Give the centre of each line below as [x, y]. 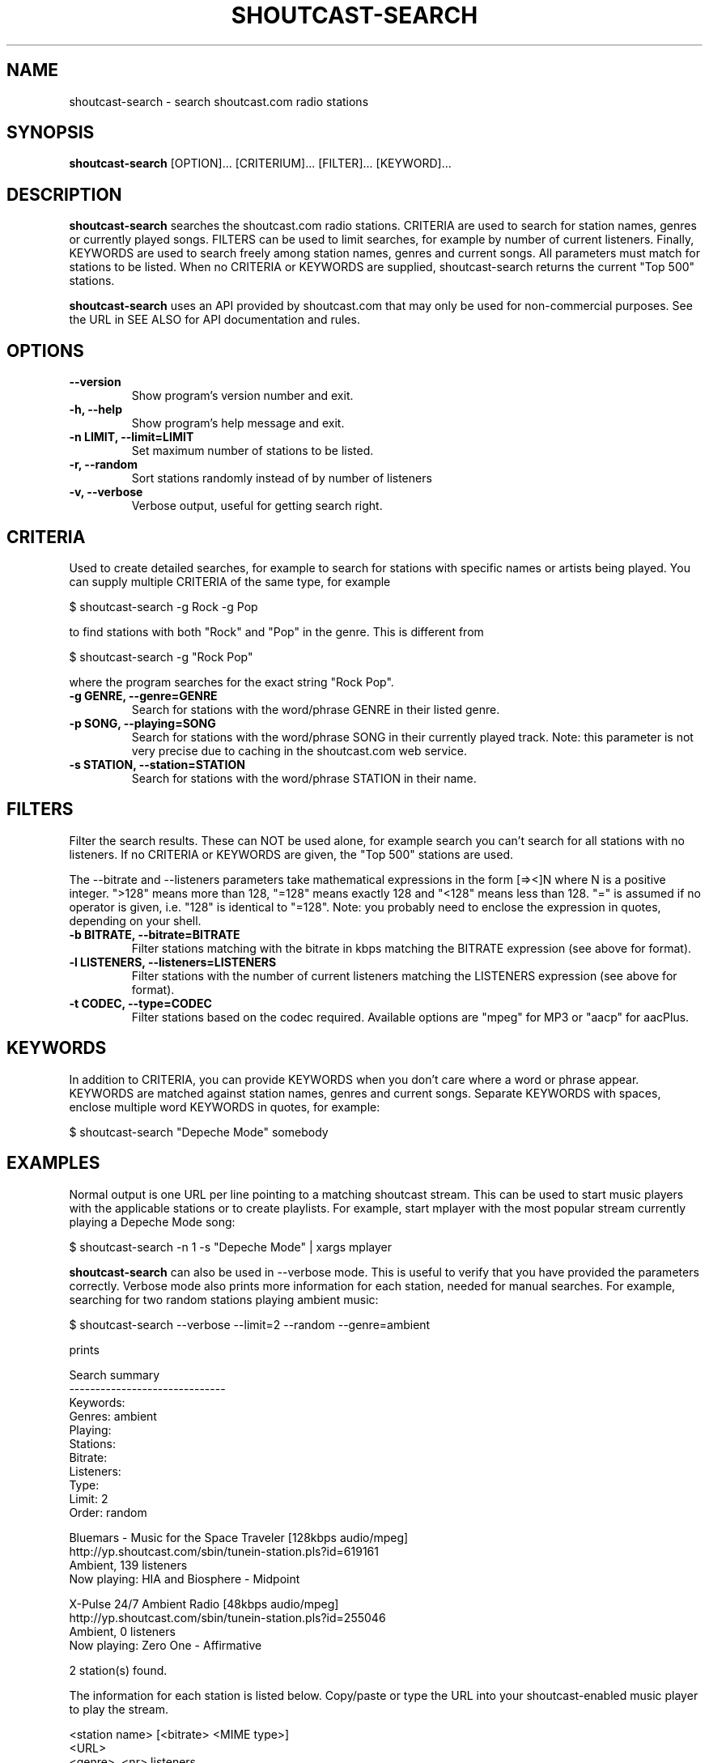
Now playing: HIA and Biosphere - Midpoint [185, 1578]
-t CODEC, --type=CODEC [140, 1003]
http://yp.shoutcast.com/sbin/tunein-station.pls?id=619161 [224, 1551]
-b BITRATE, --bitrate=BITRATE [155, 934]
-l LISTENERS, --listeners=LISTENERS [173, 962]
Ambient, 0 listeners [122, 1631]
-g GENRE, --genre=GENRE [143, 695]
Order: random [108, 1512]
